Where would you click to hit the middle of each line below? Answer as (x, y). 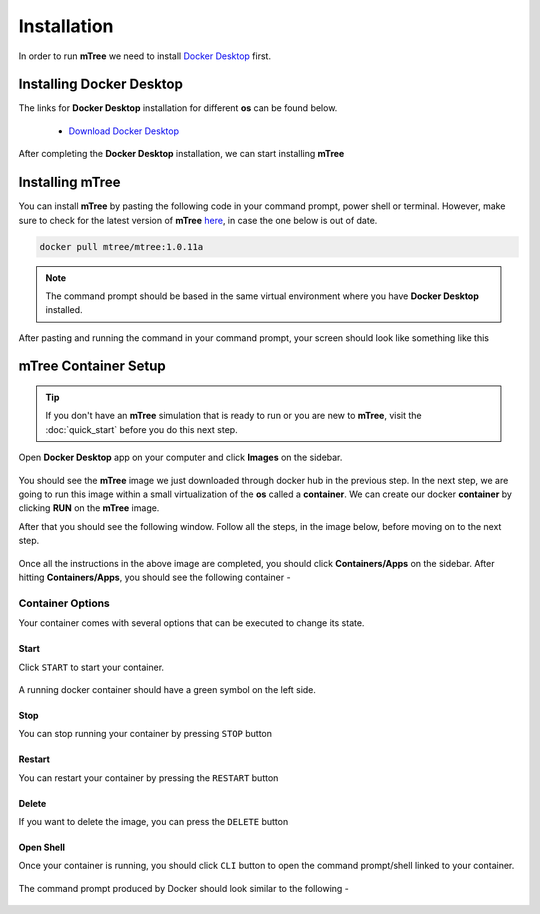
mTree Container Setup (92, 366)
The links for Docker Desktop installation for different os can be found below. (178, 108)
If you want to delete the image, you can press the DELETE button (153, 822)
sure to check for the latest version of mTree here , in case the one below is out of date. (198, 220)
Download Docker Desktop (124, 131)
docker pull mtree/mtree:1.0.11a (121, 246)
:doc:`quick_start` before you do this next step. (142, 429)
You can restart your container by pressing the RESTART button (148, 777)
